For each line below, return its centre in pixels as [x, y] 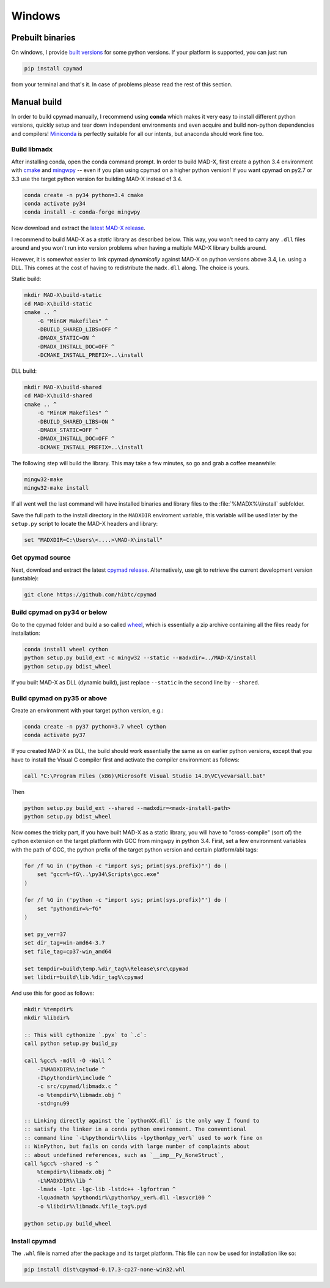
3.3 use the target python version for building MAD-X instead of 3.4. [97, 179]
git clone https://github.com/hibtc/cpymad [90, 594]
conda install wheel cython [66, 650]
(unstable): [25, 578]
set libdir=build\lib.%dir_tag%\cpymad [84, 977]
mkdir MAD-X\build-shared [63, 388]
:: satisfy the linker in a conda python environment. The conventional [135, 1129]
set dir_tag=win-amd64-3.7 [64, 943]
